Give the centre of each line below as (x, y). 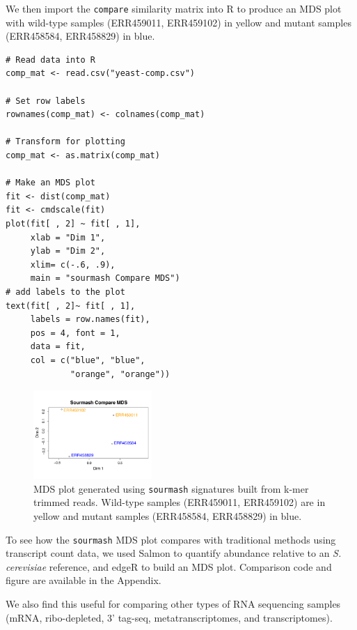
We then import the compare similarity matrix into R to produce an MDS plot (174, 8)
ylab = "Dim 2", (68, 251)
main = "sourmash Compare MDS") (105, 278)
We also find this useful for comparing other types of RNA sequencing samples (173, 603)
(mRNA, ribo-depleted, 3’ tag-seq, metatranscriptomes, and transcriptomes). (169, 617)
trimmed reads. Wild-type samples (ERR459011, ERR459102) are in (180, 502)
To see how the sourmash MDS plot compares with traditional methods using (171, 539)
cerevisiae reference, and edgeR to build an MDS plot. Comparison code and (169, 566)
